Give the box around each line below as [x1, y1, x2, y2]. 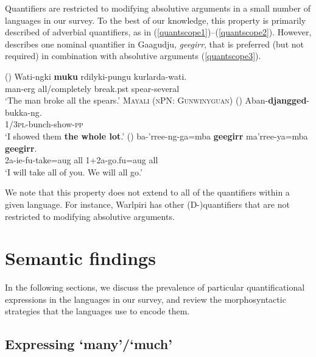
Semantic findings [5, 246, 156, 270]
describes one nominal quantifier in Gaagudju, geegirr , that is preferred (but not [5, 37, 304, 50]
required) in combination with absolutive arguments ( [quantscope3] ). [5, 49, 261, 62]
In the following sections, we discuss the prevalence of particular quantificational [5, 281, 305, 294]
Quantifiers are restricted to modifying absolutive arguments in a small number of [5, 2, 311, 14]
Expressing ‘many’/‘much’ [5, 334, 172, 353]
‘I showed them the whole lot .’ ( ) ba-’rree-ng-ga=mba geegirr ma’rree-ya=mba [5, 129, 308, 142]
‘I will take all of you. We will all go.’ [5, 165, 142, 178]
